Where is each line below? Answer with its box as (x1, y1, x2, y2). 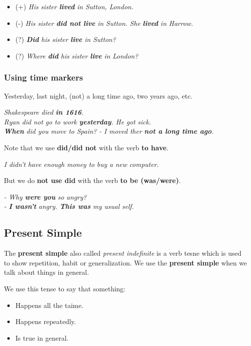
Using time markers (4, 71, 83, 83)
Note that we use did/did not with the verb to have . (4, 142, 169, 152)
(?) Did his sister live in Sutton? (15, 34, 116, 44)
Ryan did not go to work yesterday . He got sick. (4, 116, 151, 126)
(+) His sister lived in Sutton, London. (15, 1, 134, 11)
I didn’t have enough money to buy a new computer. (4, 159, 159, 169)
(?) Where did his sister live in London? (15, 50, 138, 61)
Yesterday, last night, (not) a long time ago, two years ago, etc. (4, 90, 193, 101)
